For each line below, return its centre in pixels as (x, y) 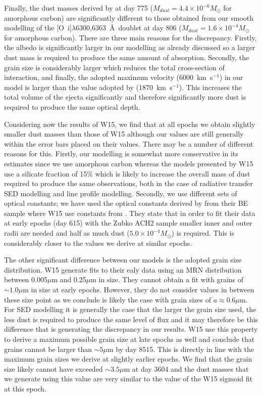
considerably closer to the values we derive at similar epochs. (98, 242)
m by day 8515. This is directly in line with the (181, 349)
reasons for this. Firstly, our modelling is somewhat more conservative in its (121, 153)
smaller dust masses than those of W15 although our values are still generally (124, 134)
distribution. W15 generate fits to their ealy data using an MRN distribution (123, 269)
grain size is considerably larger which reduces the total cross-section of (114, 67)
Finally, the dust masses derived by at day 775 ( (78, 8)
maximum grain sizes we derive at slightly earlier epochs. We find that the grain (128, 359)
